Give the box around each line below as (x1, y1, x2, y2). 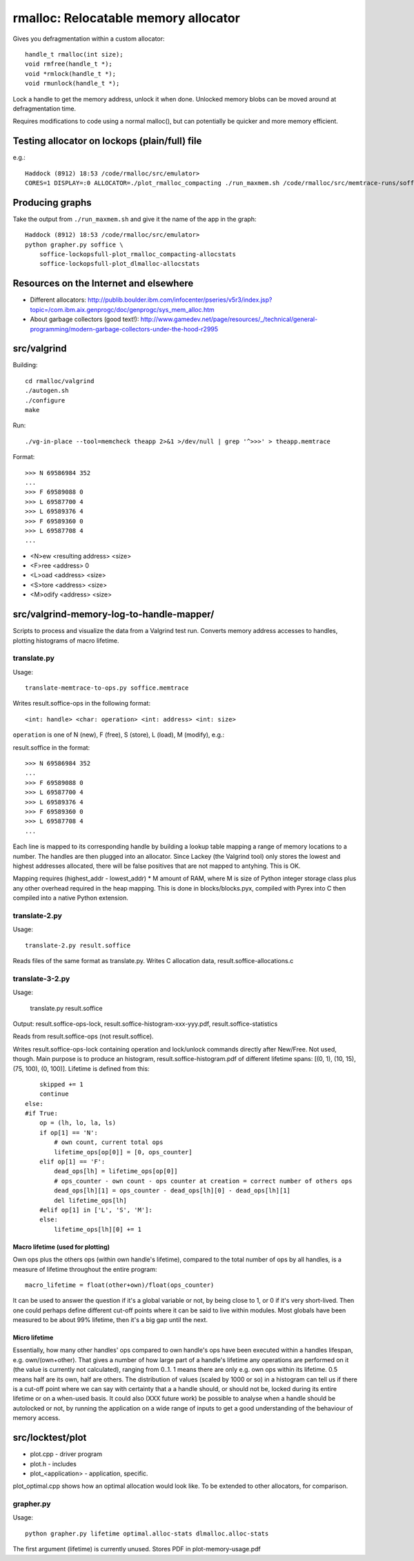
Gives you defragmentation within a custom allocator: (12, 35, 165, 43)
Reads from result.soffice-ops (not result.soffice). (12, 1032, 155, 1040)
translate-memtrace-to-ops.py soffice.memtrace (25, 684, 189, 692)
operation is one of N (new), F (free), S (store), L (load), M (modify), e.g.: (12, 730, 224, 739)
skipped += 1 (39, 1080, 83, 1088)
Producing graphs (12, 197, 92, 209)
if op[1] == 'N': (39, 1129, 98, 1136)
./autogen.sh (25, 387, 69, 395)
